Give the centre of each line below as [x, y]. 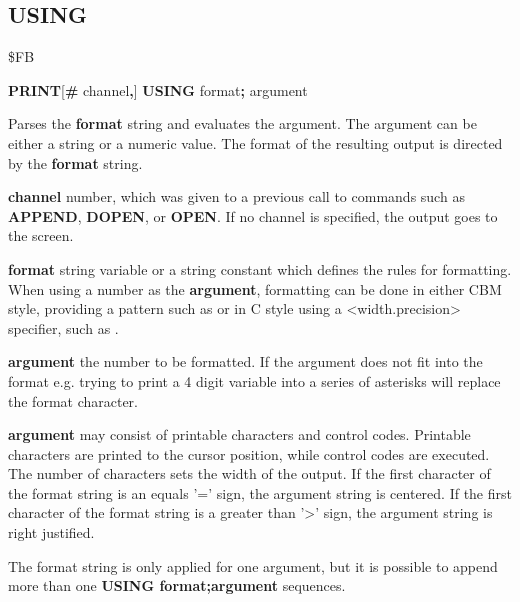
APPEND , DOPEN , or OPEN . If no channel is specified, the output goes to [253, 215]
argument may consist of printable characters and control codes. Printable [239, 434]
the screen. [41, 235]
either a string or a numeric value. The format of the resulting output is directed [255, 142]
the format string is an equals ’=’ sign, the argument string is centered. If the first [260, 492]
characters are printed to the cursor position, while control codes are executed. [249, 453]
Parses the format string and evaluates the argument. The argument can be [242, 123]
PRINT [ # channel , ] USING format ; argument [158, 89]
